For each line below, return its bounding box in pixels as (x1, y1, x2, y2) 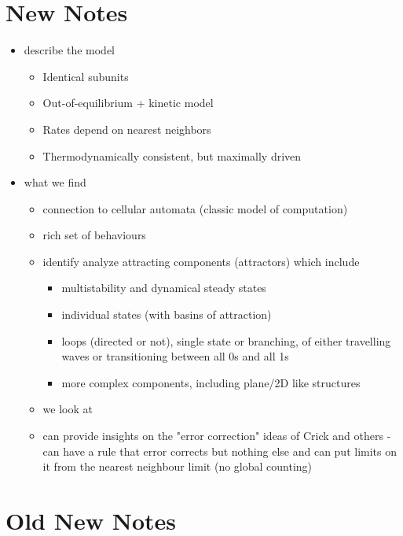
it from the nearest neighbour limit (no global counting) (42, 458, 313, 475)
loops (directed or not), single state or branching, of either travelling (61, 332, 391, 349)
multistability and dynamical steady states (61, 279, 266, 296)
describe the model (24, 42, 115, 58)
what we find (24, 174, 86, 190)
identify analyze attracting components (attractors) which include (42, 253, 360, 269)
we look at (42, 401, 93, 417)
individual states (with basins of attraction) (61, 306, 272, 323)
